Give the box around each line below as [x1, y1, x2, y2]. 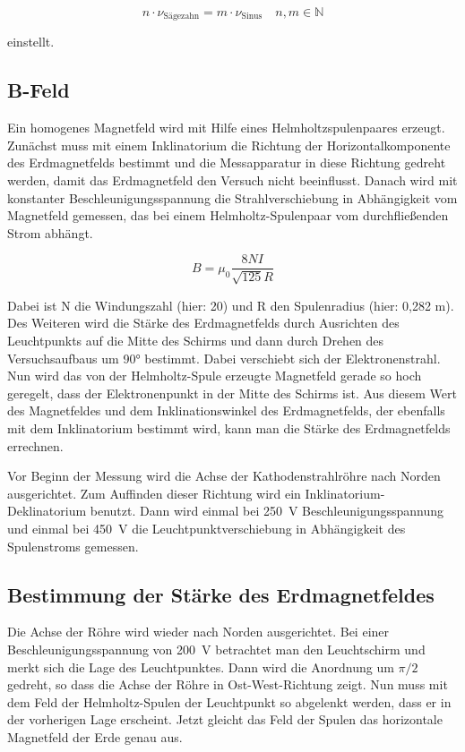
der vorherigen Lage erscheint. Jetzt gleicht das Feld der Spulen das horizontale [7, 710, 443, 729]
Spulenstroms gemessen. [7, 536, 139, 555]
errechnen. [7, 436, 64, 455]
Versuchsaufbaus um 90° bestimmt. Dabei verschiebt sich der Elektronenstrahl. [7, 348, 441, 367]
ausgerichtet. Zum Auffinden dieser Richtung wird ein [7, 483, 301, 502]
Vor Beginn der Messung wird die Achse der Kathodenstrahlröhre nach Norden [7, 466, 441, 485]
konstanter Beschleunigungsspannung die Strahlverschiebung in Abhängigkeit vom [7, 188, 458, 207]
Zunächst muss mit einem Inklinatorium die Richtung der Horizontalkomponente [7, 135, 451, 154]
